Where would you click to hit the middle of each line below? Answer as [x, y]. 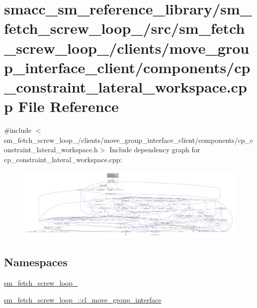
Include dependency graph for [155, 150]
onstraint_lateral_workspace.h [51, 150]
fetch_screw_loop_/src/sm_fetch [125, 28]
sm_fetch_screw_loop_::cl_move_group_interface [83, 299]
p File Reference [61, 106]
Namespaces [36, 262]
